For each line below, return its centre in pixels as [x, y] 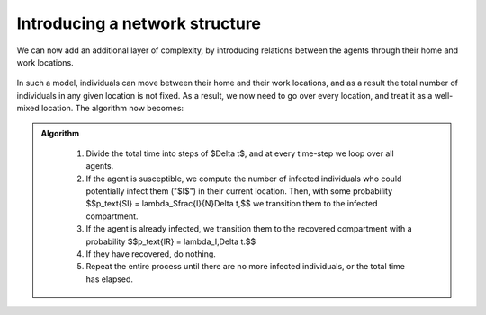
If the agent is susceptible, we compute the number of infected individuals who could [244, 179]
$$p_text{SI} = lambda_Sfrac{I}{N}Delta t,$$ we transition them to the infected [232, 204]
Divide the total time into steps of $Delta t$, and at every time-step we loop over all [240, 153]
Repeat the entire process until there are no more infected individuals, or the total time [245, 267]
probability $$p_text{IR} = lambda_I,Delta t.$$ [171, 241]
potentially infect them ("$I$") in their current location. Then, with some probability [239, 191]
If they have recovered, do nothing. [151, 254]
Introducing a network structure [139, 23]
